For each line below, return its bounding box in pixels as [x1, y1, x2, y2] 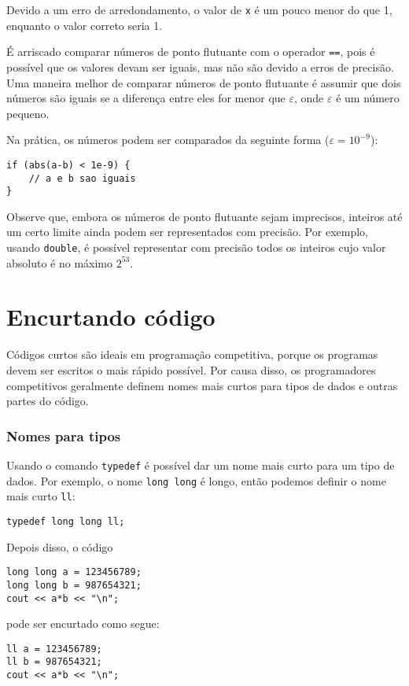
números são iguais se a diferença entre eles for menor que [6, 90, 286, 106]
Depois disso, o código [6, 538, 113, 555]
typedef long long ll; [6, 515, 125, 527]
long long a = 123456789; [6, 566, 142, 578]
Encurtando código [6, 301, 216, 333]
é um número [336, 90, 400, 106]
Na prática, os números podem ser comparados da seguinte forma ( [6, 131, 330, 148]
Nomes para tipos [6, 426, 121, 445]
